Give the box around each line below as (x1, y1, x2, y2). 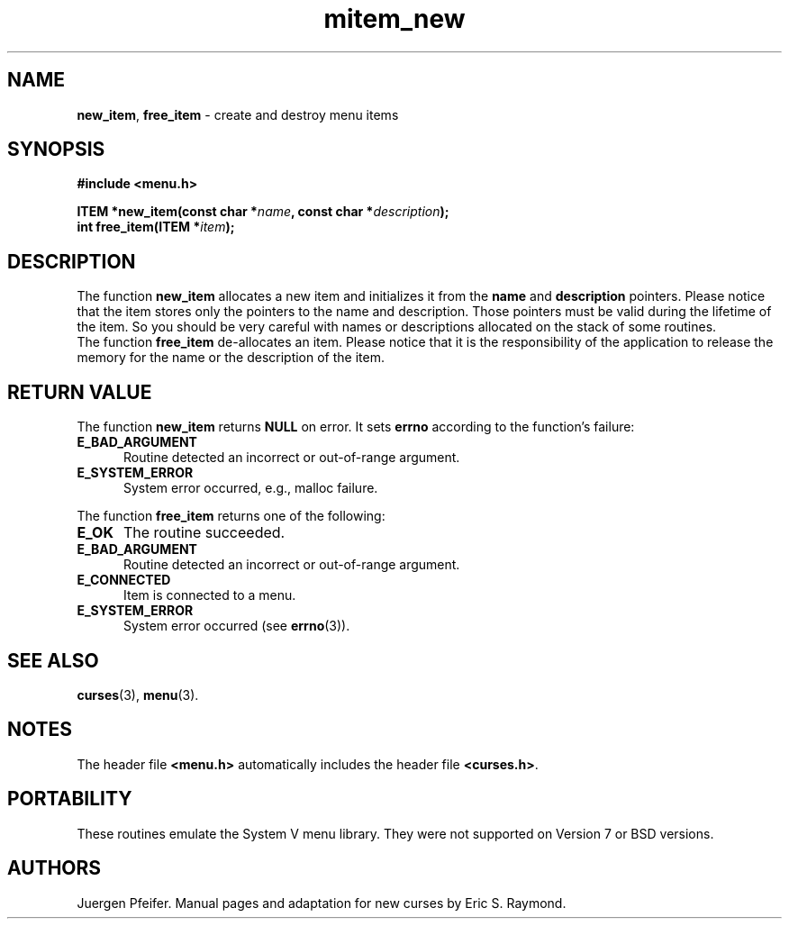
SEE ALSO (7, 649, 99, 672)
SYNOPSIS (7, 138, 105, 161)
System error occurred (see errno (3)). (123, 618, 350, 634)
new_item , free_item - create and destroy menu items (77, 106, 399, 123)
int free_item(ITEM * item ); (77, 219, 235, 235)
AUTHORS (7, 857, 102, 880)
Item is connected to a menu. (123, 587, 296, 604)
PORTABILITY (7, 787, 132, 811)
